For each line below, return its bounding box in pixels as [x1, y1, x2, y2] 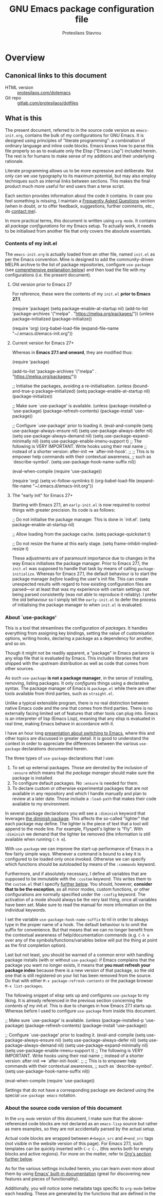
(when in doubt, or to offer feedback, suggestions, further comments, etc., [5, 203, 155, 209]
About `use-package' [5, 614, 57, 620]
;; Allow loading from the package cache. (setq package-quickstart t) [12, 531, 151, 537]
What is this [5, 114, 42, 122]
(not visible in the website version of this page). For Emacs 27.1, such [5, 1140, 143, 1147]
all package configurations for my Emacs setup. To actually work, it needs [5, 223, 154, 229]
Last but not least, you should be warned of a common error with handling [5, 952, 154, 958]
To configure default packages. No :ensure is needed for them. [12, 780, 139, 786]
